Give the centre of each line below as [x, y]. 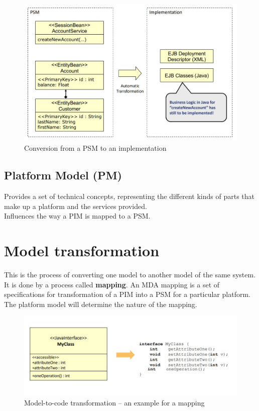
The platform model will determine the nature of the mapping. [101, 304]
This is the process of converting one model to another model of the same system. [130, 274]
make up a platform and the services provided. [76, 206]
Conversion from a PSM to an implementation [95, 148]
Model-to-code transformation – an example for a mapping [114, 403]
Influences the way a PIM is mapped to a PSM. [77, 216]
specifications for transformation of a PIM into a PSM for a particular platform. [127, 294]
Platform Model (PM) [63, 175]
